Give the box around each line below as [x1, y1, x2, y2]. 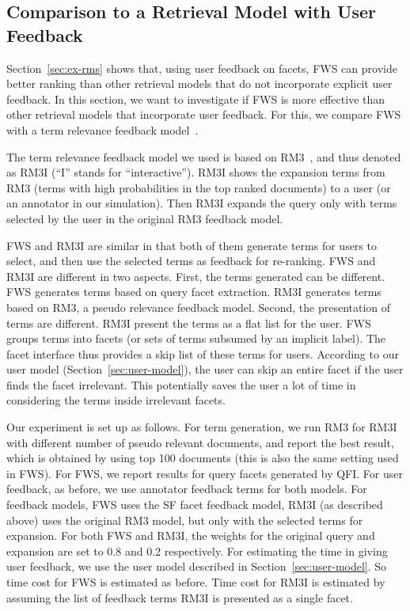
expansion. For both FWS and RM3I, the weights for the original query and [6, 527, 375, 544]
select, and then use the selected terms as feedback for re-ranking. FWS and [6, 252, 376, 269]
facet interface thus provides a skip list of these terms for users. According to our [6, 345, 399, 362]
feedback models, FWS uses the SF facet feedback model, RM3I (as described [6, 496, 383, 513]
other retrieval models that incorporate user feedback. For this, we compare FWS [6, 106, 401, 123]
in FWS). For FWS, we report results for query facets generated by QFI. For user [6, 465, 403, 481]
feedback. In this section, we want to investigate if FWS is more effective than [6, 90, 385, 107]
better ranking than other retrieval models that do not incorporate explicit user [6, 75, 393, 92]
